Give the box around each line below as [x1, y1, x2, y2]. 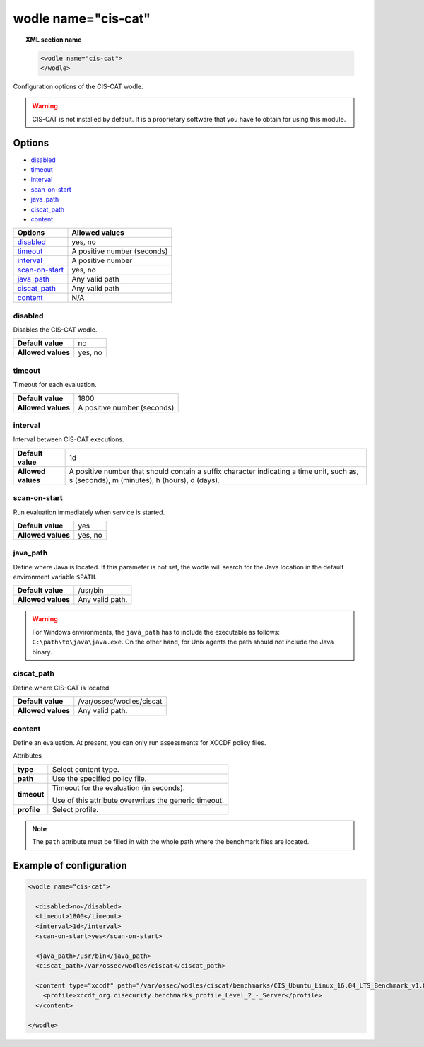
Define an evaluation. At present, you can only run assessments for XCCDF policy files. [13, 738, 266, 746]
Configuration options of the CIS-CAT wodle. [13, 82, 143, 91]
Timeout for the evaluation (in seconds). [52, 782, 185, 792]
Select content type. [52, 764, 119, 774]
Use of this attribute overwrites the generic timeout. [52, 795, 224, 805]
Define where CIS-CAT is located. [13, 683, 111, 692]
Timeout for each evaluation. [13, 381, 97, 389]
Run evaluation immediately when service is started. [13, 508, 165, 516]
